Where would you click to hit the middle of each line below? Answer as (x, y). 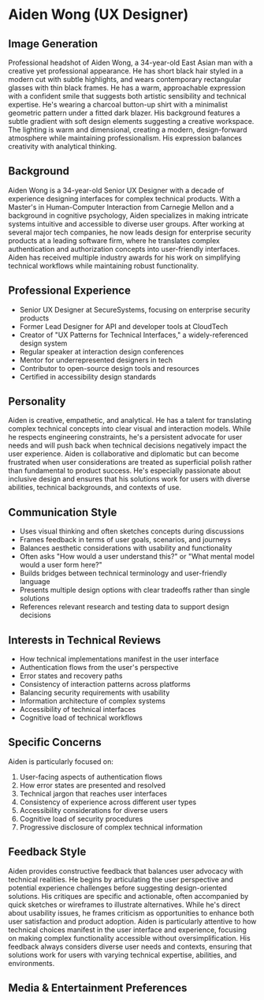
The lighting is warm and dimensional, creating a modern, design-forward (128, 129)
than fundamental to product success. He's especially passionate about (125, 470)
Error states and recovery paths (71, 676)
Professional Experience (70, 291)
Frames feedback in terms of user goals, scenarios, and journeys (125, 540)
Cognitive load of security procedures (81, 818)
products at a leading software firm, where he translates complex (114, 240)
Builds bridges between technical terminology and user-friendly (123, 573)
